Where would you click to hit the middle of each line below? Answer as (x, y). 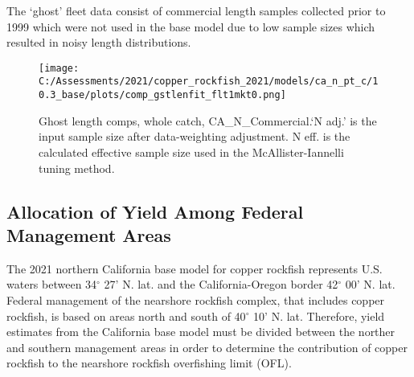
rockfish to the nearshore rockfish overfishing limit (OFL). (149, 363)
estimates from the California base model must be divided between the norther (201, 332)
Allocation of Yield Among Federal (155, 211)
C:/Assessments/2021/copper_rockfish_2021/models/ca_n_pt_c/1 (209, 82)
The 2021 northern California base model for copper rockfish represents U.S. (195, 268)
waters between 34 (52, 284)
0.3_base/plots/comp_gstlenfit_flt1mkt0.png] (162, 95)
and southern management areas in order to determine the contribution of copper (207, 347)
